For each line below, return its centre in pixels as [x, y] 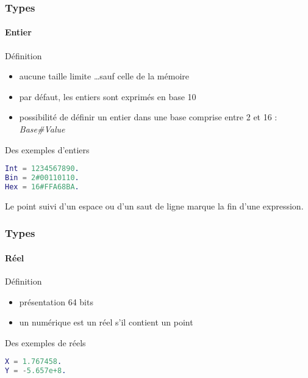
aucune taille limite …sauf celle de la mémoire [104, 76]
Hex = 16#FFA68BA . [42, 187]
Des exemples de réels [45, 342]
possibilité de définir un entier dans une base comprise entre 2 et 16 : [148, 117]
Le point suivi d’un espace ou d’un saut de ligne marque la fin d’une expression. [154, 205]
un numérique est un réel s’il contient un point [106, 322]
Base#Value [42, 129]
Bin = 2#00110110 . [42, 178]
